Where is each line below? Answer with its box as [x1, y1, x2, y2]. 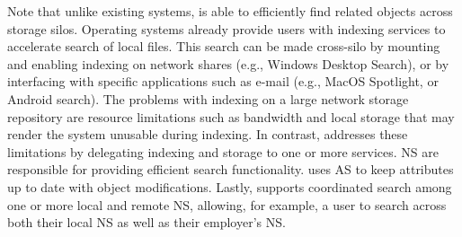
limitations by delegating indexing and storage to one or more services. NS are [7, 142, 439, 161]
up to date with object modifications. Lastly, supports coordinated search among [7, 177, 452, 196]
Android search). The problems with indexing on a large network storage [7, 89, 409, 108]
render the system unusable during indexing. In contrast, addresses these [7, 125, 408, 144]
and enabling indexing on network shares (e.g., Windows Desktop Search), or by [7, 54, 449, 73]
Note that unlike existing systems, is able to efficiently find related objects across [7, 2, 453, 20]
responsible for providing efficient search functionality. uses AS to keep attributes [7, 160, 454, 179]
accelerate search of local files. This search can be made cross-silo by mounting [7, 37, 440, 56]
